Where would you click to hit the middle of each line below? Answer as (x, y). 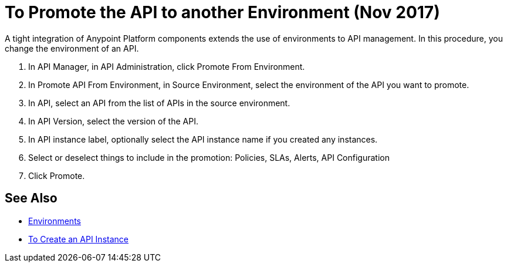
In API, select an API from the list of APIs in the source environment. (159, 103)
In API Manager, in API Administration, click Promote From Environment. (167, 66)
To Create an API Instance (78, 239)
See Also (31, 198)
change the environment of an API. (72, 48)
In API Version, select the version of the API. (113, 121)
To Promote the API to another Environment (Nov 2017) (222, 12)
